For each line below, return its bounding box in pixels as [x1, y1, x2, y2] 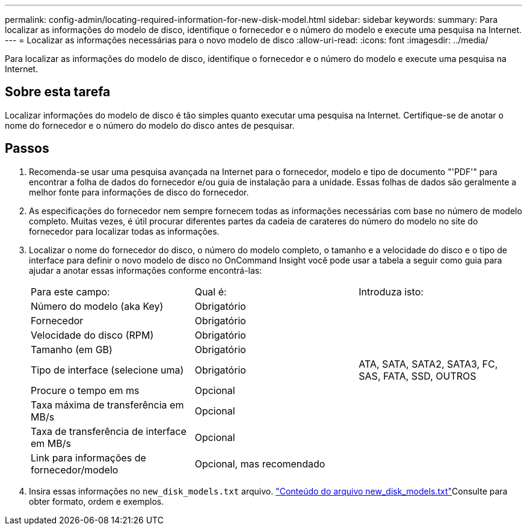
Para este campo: [31, 285, 110, 298]
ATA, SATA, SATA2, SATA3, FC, [359, 357, 498, 370]
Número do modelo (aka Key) [31, 300, 164, 312]
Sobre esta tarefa [5, 84, 111, 100]
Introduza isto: [359, 285, 424, 298]
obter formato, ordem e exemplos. [29, 496, 164, 507]
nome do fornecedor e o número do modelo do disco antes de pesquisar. [5, 120, 295, 131]
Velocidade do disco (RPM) [31, 328, 154, 341]
